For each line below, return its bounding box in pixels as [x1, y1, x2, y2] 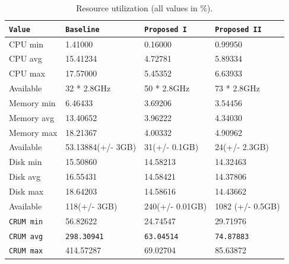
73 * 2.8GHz [215, 82, 261, 94]
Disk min [9, 155, 42, 168]
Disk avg [9, 170, 41, 183]
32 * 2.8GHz [65, 82, 111, 94]
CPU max [9, 67, 45, 79]
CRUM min [9, 217, 43, 226]
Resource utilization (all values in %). [76, 2, 213, 14]
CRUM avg [9, 232, 43, 241]
